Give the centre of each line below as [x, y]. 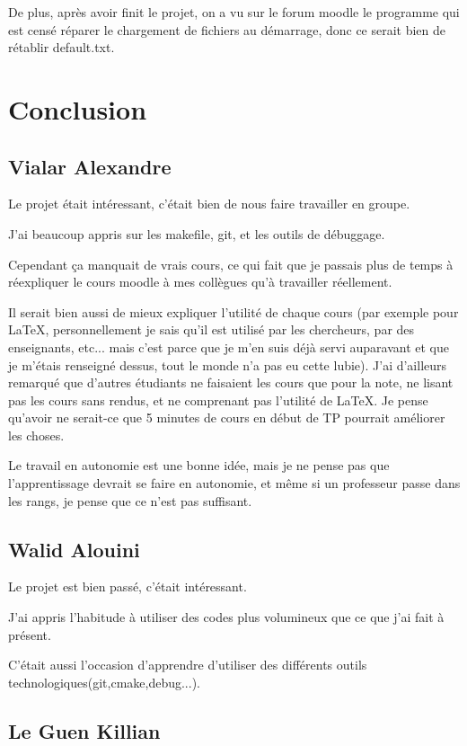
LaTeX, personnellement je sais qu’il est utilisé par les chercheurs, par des [211, 329]
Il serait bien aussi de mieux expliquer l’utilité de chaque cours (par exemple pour [233, 311]
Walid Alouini [74, 549]
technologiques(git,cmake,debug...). [104, 682]
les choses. [36, 435]
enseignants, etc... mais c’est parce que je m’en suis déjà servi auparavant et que [229, 346]
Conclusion [78, 108]
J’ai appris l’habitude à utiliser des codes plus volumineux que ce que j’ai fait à [226, 617]
